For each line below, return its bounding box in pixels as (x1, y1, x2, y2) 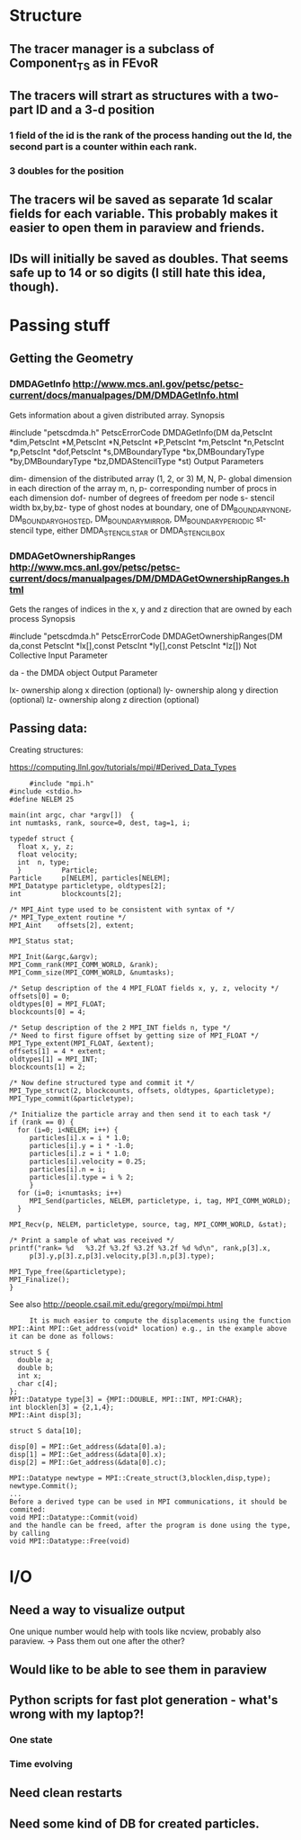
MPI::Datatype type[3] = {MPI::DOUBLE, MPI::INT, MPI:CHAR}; (9, 1396, 243, 1405)
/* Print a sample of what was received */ (9, 1236, 175, 1245)
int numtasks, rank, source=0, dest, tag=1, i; (9, 819, 191, 828)
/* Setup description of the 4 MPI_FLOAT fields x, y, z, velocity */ (9, 984, 279, 993)
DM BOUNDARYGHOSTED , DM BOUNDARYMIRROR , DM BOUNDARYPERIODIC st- (9, 514, 267, 526)
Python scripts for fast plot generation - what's (9, 1692, 279, 1708)
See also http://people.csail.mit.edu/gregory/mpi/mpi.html (9, 1299, 223, 1310)
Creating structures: (9, 744, 84, 756)
